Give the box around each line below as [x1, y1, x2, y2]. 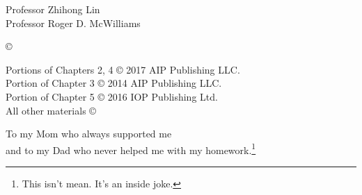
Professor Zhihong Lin [6, 2, 100, 16]
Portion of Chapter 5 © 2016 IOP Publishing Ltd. [6, 89, 218, 103]
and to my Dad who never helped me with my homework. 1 [6, 140, 256, 157]
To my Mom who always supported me [6, 126, 172, 141]
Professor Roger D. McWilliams [6, 15, 141, 30]
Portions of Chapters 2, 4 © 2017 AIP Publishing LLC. [6, 62, 240, 76]
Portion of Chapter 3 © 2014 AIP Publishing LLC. [6, 76, 222, 90]
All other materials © [6, 103, 96, 117]
